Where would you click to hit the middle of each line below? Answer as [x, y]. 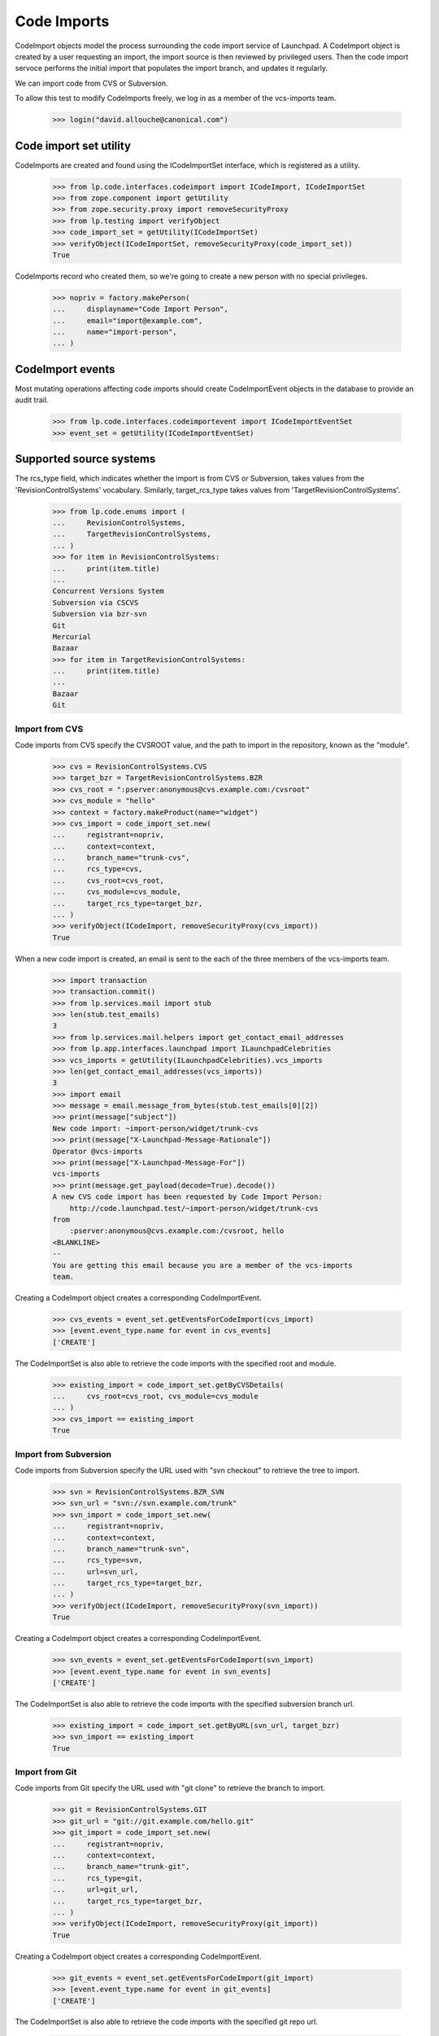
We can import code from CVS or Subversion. [91, 83]
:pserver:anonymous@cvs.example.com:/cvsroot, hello [177, 1231]
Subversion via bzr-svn [100, 614]
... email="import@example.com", [128, 320]
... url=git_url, [96, 1890]
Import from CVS [49, 729]
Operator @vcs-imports [98, 1151]
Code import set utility [73, 145]
